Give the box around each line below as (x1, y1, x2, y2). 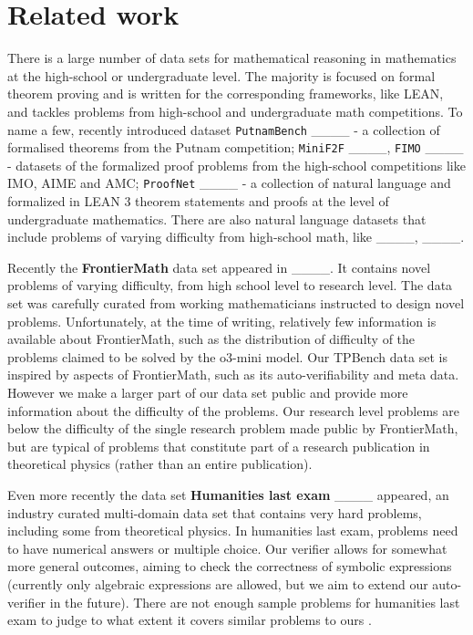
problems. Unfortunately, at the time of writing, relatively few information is (7, 311, 437, 330)
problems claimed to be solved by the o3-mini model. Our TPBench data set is (7, 347, 447, 366)
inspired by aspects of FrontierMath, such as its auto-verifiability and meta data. (7, 365, 459, 384)
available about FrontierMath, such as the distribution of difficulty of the (7, 329, 416, 349)
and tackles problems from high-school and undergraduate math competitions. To (7, 101, 463, 120)
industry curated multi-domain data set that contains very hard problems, (7, 503, 422, 522)
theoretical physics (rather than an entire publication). (7, 454, 313, 474)
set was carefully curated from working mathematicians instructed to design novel (7, 294, 465, 313)
